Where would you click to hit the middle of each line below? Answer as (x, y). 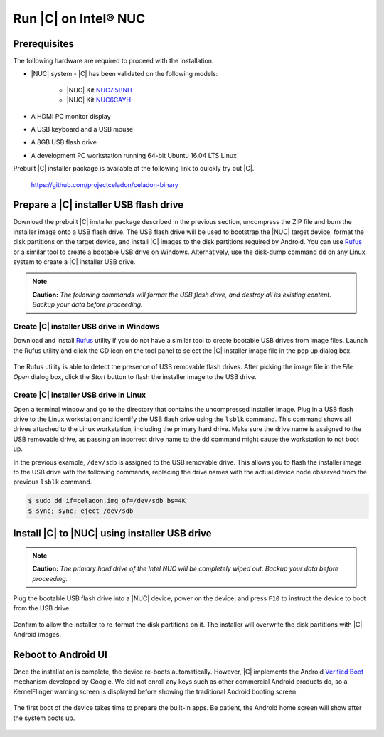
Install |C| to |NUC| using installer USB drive (113, 534)
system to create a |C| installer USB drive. (74, 262)
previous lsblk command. (53, 482)
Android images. (37, 635)
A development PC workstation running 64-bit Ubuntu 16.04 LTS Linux (134, 155)
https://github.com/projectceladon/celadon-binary (105, 184)
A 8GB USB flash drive (64, 142)
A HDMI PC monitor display (71, 116)
